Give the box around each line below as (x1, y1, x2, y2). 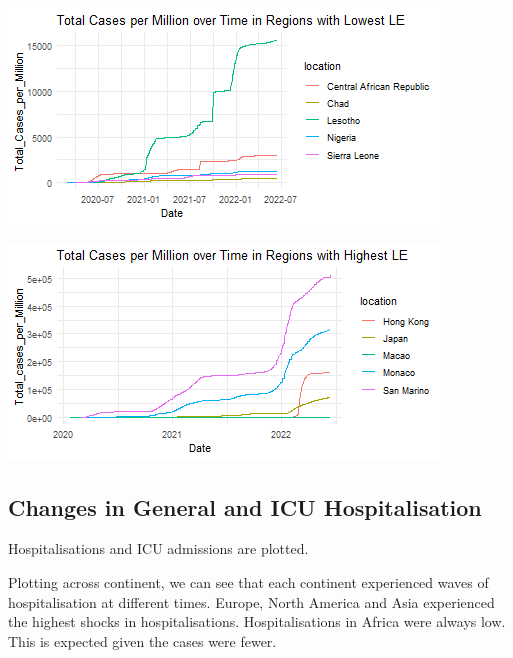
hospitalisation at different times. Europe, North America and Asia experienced (8, 591, 495, 612)
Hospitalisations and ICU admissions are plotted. (8, 538, 309, 559)
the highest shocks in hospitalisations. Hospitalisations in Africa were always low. (8, 611, 506, 632)
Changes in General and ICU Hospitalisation (8, 491, 482, 522)
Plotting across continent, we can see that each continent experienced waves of (8, 571, 489, 592)
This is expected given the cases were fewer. (8, 630, 277, 651)
